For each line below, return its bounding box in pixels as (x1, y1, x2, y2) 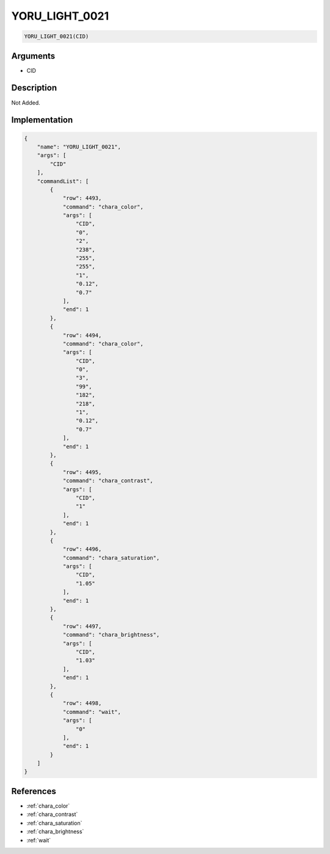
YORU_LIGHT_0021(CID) (24, 33, 89, 40)
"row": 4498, (62, 700, 102, 707)
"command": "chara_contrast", (62, 477, 153, 485)
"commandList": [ (37, 177, 89, 185)
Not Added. (11, 98, 41, 106)
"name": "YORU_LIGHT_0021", (37, 143, 122, 150)
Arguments (11, 51, 56, 61)
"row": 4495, (62, 469, 102, 475)
